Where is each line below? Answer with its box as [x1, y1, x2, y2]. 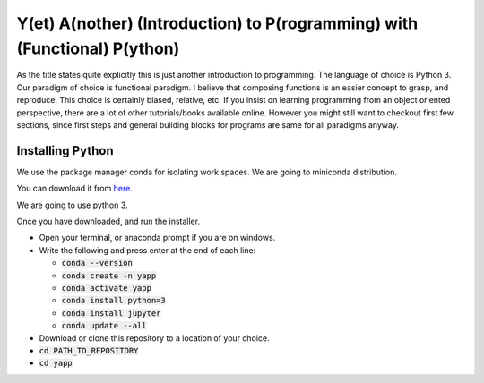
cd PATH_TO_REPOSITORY [39, 345, 139, 355]
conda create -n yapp [61, 270, 157, 281]
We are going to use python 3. [16, 200, 129, 210]
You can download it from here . [16, 183, 134, 194]
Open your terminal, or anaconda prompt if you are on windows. [39, 233, 276, 243]
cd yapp [39, 358, 73, 369]
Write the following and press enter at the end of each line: [39, 244, 256, 255]
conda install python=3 [61, 295, 166, 306]
